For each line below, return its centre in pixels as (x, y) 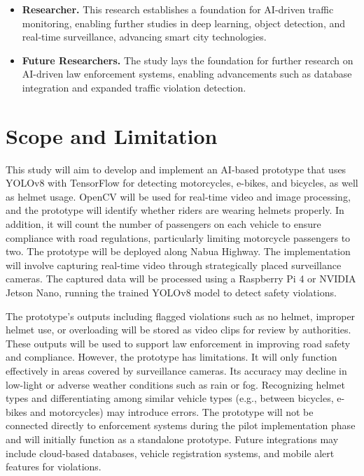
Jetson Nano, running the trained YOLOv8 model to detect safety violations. (171, 293)
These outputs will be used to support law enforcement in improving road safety (178, 343)
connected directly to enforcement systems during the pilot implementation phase (181, 425)
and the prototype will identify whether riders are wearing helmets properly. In (175, 210)
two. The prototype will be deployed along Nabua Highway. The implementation (178, 251)
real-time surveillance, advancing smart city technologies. (144, 37)
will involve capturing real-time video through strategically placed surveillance (174, 265)
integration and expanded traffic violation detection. (134, 87)
